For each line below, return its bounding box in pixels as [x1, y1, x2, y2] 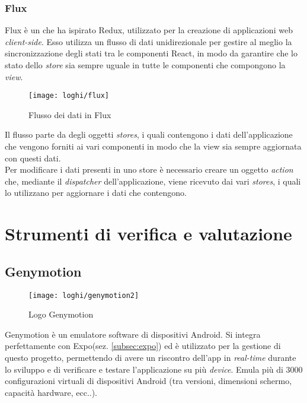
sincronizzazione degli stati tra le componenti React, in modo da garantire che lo [5, 47, 298, 59]
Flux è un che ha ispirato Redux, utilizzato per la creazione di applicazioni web [5, 24, 293, 36]
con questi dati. [5, 151, 61, 164]
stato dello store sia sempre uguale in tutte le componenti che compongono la [5, 59, 286, 71]
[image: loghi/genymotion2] [28, 291, 139, 300]
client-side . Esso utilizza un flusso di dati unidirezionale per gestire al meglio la [5, 35, 292, 47]
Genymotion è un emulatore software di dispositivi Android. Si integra [5, 328, 261, 340]
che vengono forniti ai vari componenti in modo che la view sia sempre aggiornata [5, 140, 302, 153]
